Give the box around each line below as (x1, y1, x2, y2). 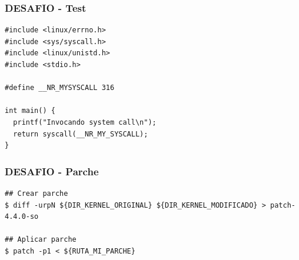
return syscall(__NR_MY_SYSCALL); (13, 129, 148, 138)
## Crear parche (5, 189, 68, 198)
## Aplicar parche (5, 235, 77, 244)
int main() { (5, 106, 55, 115)
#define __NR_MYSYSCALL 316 (5, 84, 115, 92)
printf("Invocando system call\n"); (13, 118, 157, 126)
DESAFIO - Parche (5, 164, 99, 178)
